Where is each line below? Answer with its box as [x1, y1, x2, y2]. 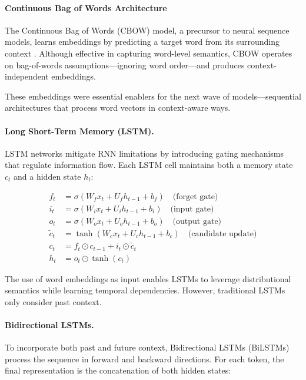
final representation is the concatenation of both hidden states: [5, 364, 231, 376]
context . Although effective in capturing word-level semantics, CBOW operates [5, 47, 292, 59]
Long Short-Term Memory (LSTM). [5, 124, 154, 137]
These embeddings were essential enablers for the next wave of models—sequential [5, 90, 301, 102]
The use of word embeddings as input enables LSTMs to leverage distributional [5, 272, 291, 285]
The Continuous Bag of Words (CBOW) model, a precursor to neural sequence [5, 24, 290, 36]
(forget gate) [172, 192, 218, 201]
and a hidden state [14, 170, 81, 182]
